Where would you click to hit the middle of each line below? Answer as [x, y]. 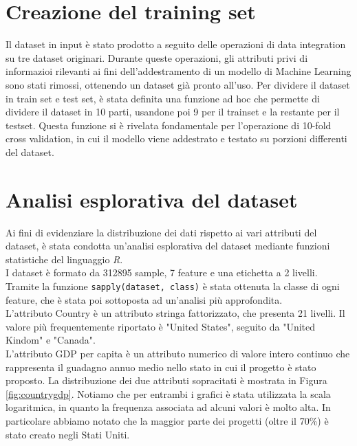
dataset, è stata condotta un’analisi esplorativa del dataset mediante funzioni [168, 246]
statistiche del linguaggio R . [64, 259]
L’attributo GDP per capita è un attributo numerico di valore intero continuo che [178, 353]
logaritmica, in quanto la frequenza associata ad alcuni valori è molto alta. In [168, 407]
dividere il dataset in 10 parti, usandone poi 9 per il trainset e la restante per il [173, 112]
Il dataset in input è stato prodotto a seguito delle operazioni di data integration [176, 44]
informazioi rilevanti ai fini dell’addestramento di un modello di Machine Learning [178, 71]
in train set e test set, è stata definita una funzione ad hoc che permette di [163, 98]
